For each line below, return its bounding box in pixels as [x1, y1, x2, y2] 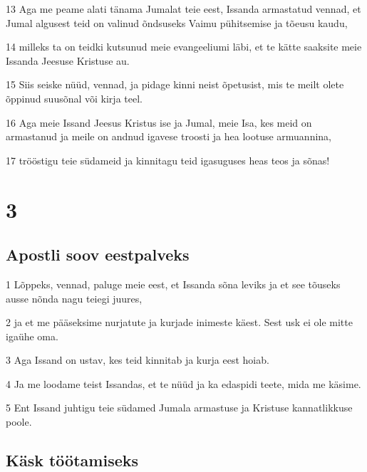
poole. [6, 414, 32, 429]
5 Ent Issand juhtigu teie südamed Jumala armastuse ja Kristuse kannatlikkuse [6, 400, 353, 415]
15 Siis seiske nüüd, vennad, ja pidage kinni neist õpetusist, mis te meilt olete [6, 77, 344, 92]
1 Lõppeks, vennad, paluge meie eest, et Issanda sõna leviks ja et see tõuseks [6, 276, 341, 291]
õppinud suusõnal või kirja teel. [6, 90, 143, 105]
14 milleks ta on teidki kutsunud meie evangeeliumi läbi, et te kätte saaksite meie [6, 39, 362, 54]
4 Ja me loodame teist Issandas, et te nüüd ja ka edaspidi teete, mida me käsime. [6, 376, 361, 391]
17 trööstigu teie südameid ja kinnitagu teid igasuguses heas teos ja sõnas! [6, 152, 330, 167]
